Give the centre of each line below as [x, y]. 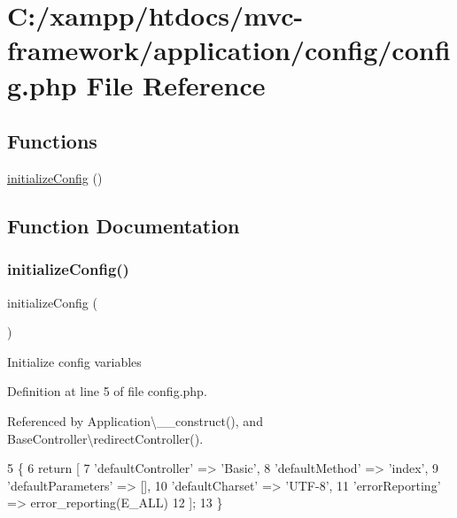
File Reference [176, 84]
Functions [52, 141]
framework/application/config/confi [229, 50]
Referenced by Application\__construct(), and [135, 420]
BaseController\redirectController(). [105, 438]
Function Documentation [124, 225]
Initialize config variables [74, 361]
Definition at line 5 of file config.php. [107, 391]
